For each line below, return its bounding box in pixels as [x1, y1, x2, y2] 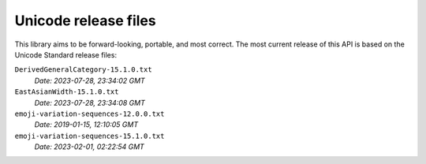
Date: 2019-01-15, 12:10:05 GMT [34, 120, 138, 129]
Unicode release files [14, 12, 157, 29]
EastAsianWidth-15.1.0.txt [14, 88, 119, 96]
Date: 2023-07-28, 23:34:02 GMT [34, 76, 145, 85]
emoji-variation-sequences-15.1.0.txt [14, 131, 165, 140]
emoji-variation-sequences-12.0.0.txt [14, 109, 165, 118]
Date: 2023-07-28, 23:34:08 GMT [34, 98, 145, 107]
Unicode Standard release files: [14, 50, 118, 59]
